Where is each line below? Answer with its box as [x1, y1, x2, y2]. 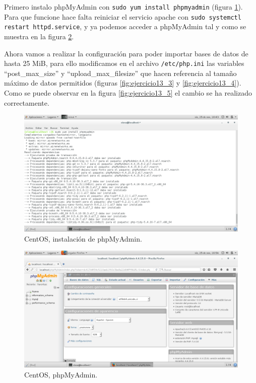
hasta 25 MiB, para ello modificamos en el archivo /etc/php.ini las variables [4, 58, 244, 68]
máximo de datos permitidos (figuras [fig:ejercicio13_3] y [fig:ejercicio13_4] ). [4, 78, 241, 88]
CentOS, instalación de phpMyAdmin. [24, 233, 142, 244]
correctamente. [4, 97, 49, 108]
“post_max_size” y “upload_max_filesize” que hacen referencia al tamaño [4, 67, 237, 78]
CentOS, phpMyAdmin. [24, 369, 98, 379]
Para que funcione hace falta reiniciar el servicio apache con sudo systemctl [4, 11, 241, 22]
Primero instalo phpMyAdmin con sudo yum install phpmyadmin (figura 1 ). [4, 2, 243, 12]
